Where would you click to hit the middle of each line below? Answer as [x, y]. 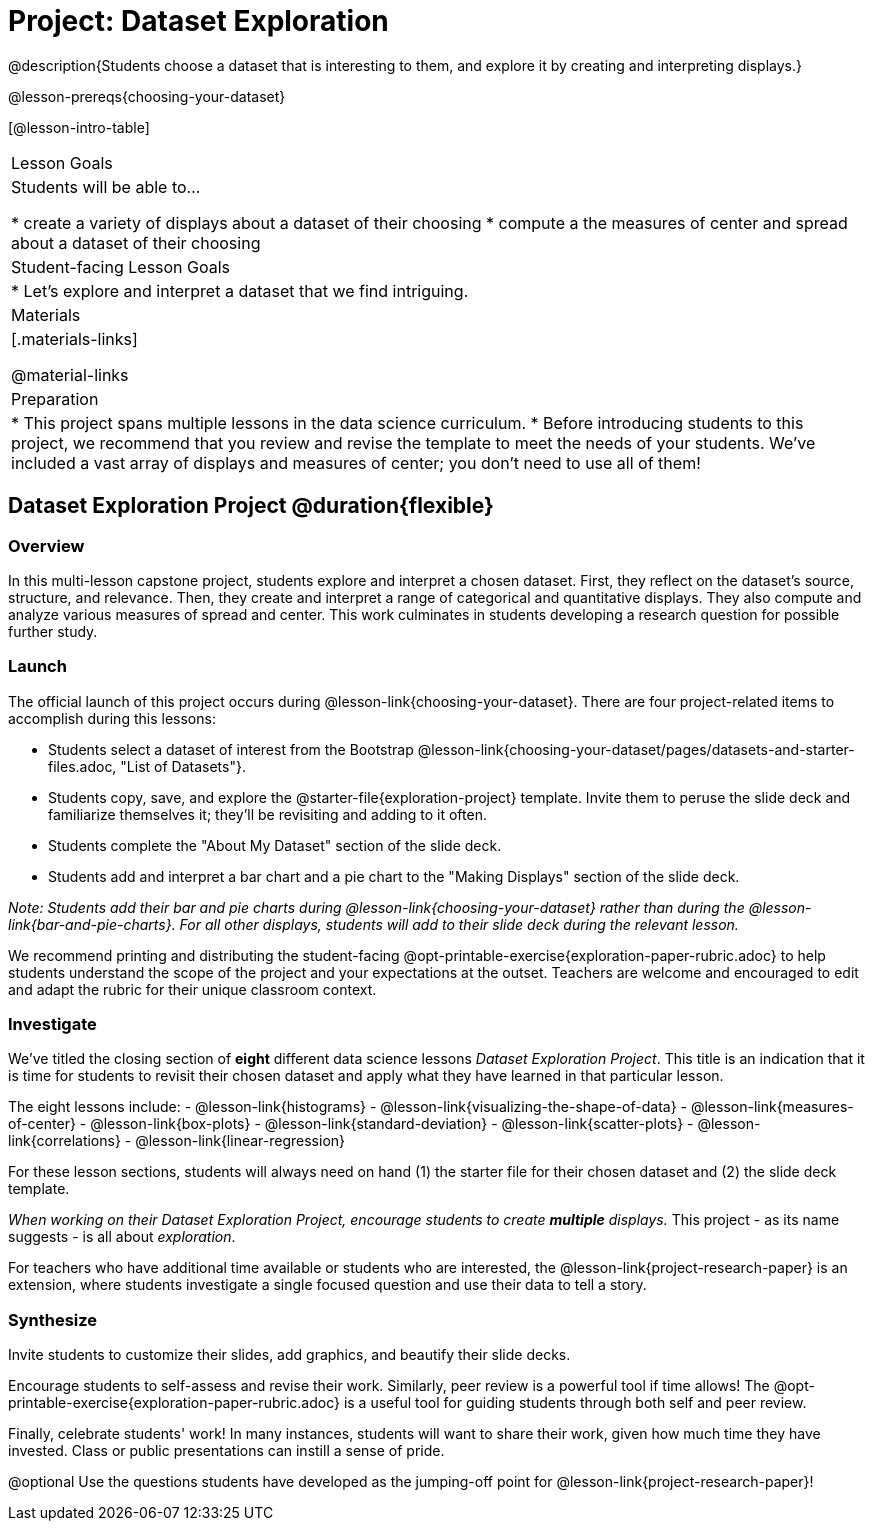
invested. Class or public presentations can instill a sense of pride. [226, 1451]
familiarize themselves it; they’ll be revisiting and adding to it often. [267, 814]
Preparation [55, 398]
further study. [53, 631]
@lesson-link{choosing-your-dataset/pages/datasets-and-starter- [636, 749]
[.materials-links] [74, 338]
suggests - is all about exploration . [122, 1237]
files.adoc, [82, 766]
